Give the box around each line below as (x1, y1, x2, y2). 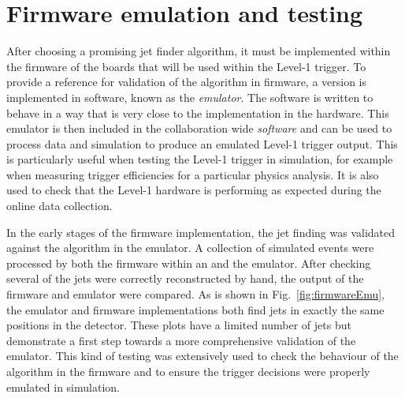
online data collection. (6, 197, 113, 214)
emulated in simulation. (6, 378, 120, 395)
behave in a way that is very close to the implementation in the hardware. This (6, 104, 389, 121)
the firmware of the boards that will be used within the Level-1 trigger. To (6, 58, 366, 74)
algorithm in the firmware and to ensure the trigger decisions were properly (6, 363, 370, 379)
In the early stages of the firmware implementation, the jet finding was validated (6, 223, 396, 240)
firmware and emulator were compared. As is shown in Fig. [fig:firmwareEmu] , (6, 286, 385, 302)
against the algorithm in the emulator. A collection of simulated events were (6, 239, 374, 256)
